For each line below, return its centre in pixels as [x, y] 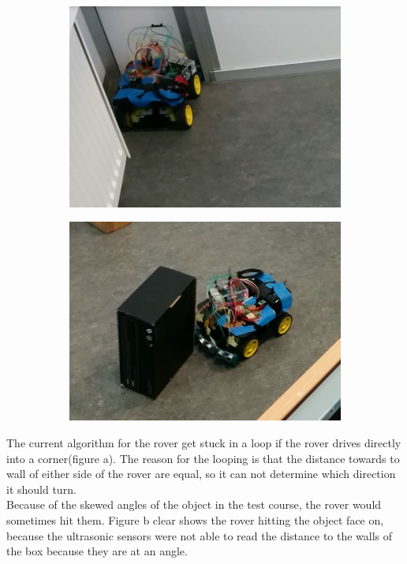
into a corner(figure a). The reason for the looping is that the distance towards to [203, 458]
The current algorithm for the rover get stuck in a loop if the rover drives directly [204, 443]
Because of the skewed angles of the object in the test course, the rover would [194, 504]
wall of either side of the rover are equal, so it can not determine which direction [201, 474]
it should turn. [41, 489]
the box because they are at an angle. [97, 551]
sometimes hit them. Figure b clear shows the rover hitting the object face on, [195, 520]
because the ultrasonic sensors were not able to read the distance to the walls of [200, 535]
